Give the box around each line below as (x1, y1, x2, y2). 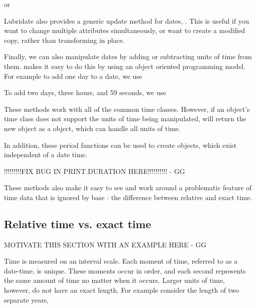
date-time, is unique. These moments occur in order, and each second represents (4, 265, 246, 275)
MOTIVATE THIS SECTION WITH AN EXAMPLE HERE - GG (4, 239, 207, 249)
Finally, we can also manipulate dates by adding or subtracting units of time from (4, 51, 252, 62)
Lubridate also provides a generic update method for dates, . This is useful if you (4, 15, 249, 26)
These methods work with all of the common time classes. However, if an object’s (4, 103, 250, 114)
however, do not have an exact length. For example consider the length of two (4, 285, 239, 295)
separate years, (4, 294, 49, 305)
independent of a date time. (4, 149, 88, 160)
